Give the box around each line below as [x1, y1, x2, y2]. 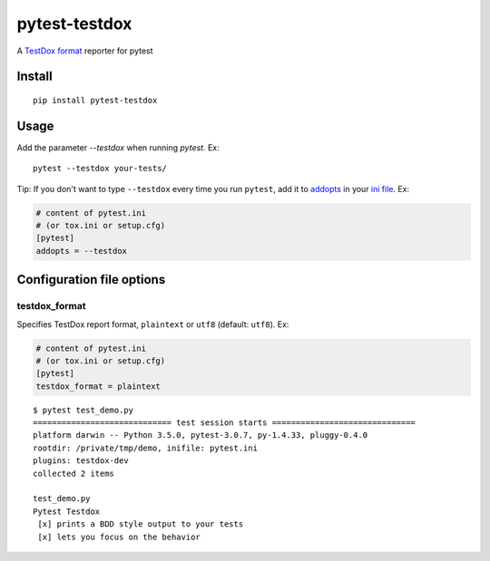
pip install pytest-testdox [33, 95, 158, 105]
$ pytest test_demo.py [33, 404, 134, 415]
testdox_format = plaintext [35, 381, 161, 392]
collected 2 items [33, 468, 115, 479]
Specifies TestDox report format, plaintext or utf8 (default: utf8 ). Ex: [16, 318, 289, 330]
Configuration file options [16, 272, 166, 287]
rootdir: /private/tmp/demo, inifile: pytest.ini [33, 442, 259, 453]
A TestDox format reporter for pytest [16, 45, 153, 56]
